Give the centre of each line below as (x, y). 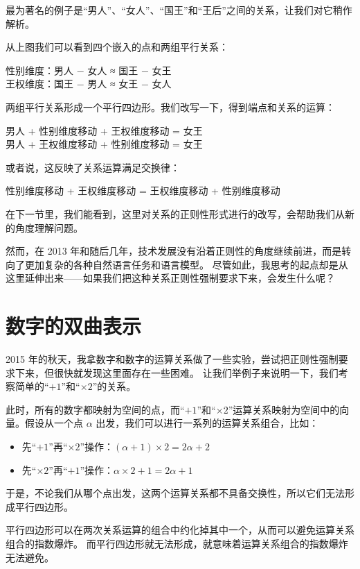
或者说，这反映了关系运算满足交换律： (93, 167)
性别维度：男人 (39, 70)
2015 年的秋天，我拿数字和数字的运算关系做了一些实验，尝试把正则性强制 (172, 359)
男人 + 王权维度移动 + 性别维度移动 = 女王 (104, 144)
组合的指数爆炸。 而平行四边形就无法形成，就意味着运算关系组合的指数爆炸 (177, 543)
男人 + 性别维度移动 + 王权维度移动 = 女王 (104, 130)
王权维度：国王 (39, 84)
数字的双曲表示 (74, 326)
